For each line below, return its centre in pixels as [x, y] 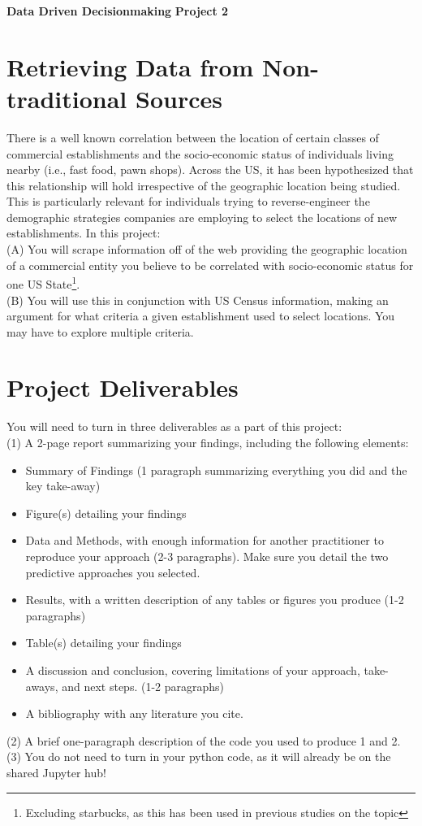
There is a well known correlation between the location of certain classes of [193, 137]
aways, [42, 686]
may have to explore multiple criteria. [100, 331]
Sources [179, 98]
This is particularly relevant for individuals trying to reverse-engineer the [188, 201]
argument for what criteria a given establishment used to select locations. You [201, 316]
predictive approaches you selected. [113, 572]
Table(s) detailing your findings [103, 643]
